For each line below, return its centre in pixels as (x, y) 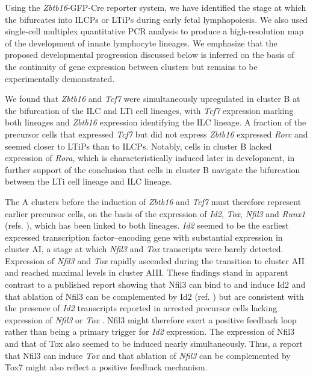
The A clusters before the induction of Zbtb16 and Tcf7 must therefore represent (153, 201)
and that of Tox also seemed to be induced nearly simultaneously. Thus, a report (154, 344)
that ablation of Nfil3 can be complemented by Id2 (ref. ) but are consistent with (154, 296)
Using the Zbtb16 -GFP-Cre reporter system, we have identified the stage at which (156, 7)
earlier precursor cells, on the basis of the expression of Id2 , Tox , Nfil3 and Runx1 (155, 213)
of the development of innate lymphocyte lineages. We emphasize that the (141, 43)
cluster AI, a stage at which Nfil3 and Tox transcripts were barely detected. (144, 249)
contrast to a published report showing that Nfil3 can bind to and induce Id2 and (155, 284)
